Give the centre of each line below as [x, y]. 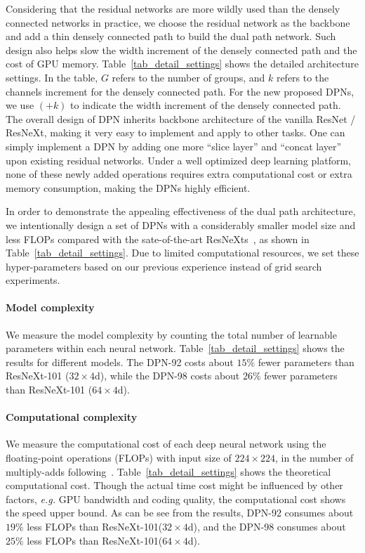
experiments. [33, 280]
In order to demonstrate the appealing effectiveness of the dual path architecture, [181, 211]
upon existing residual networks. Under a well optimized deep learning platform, [179, 160]
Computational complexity [72, 417]
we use [20, 105]
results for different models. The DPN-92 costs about [120, 362]
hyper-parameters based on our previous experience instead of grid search [164, 266]
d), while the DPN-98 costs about [167, 376]
